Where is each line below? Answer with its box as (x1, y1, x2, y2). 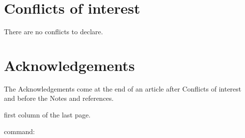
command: (4, 126, 35, 136)
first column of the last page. (4, 110, 91, 120)
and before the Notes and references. (4, 93, 114, 103)
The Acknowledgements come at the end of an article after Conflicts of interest (4, 83, 242, 93)
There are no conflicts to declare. (4, 26, 103, 37)
